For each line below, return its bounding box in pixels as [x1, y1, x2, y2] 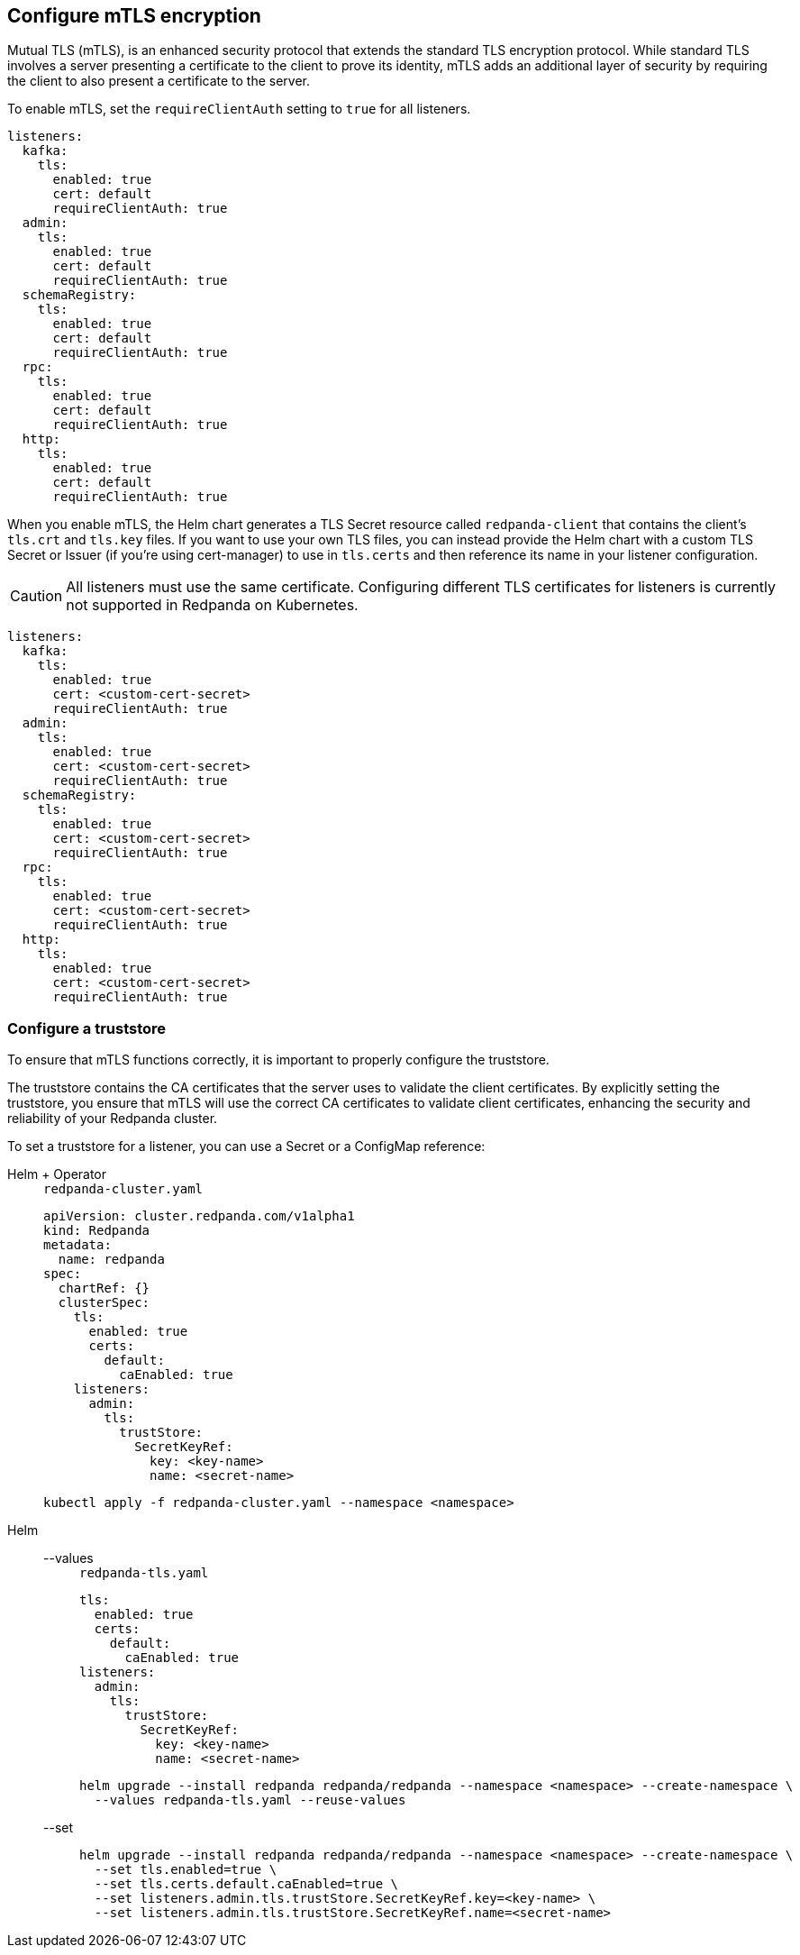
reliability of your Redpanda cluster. [7, 1110, 218, 1127]
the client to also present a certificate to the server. [7, 73, 311, 89]
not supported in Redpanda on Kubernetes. [66, 596, 359, 615]
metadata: [43, 1238, 112, 1253]
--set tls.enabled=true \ [94, 1862, 277, 1877]
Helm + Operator [7, 1166, 107, 1183]
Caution [10, 587, 63, 606]
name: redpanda [58, 1252, 165, 1267]
